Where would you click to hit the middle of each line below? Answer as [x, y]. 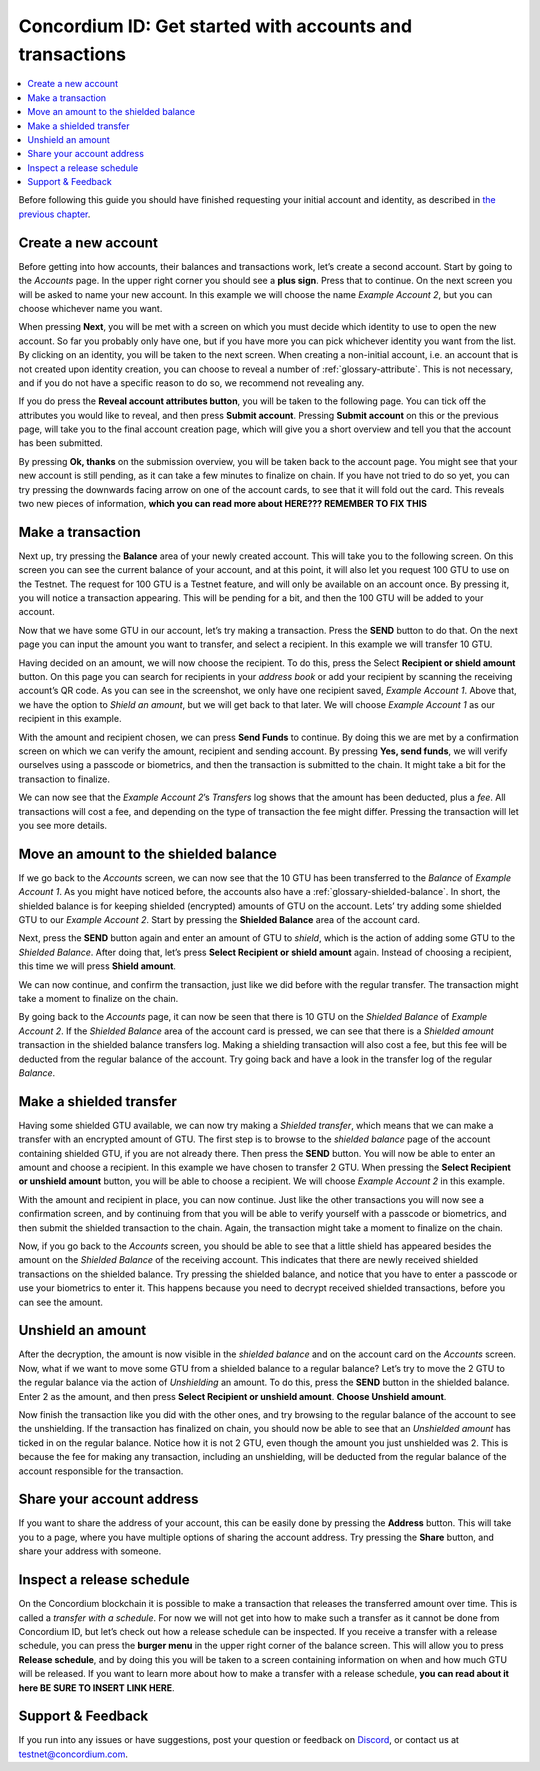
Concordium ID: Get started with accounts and [215, 26]
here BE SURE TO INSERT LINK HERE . [96, 1687]
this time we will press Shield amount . [97, 966]
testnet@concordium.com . [73, 1754]
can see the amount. [61, 1302]
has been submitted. [61, 443]
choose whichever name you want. [90, 308]
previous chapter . [54, 214]
